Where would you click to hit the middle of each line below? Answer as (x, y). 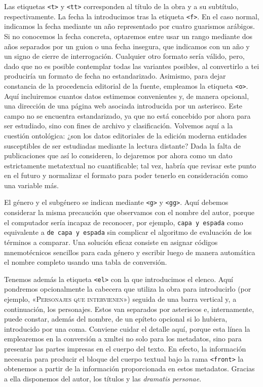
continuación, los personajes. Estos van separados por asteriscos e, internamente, (129, 309)
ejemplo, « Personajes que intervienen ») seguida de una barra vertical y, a (120, 299)
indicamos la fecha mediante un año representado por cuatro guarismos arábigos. (129, 26)
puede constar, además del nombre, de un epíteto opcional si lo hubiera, (116, 319)
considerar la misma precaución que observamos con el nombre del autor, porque (129, 212)
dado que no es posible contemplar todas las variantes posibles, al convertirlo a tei (132, 66)
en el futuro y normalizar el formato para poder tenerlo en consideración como (126, 175)
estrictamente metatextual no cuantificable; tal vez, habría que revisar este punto (130, 165)
